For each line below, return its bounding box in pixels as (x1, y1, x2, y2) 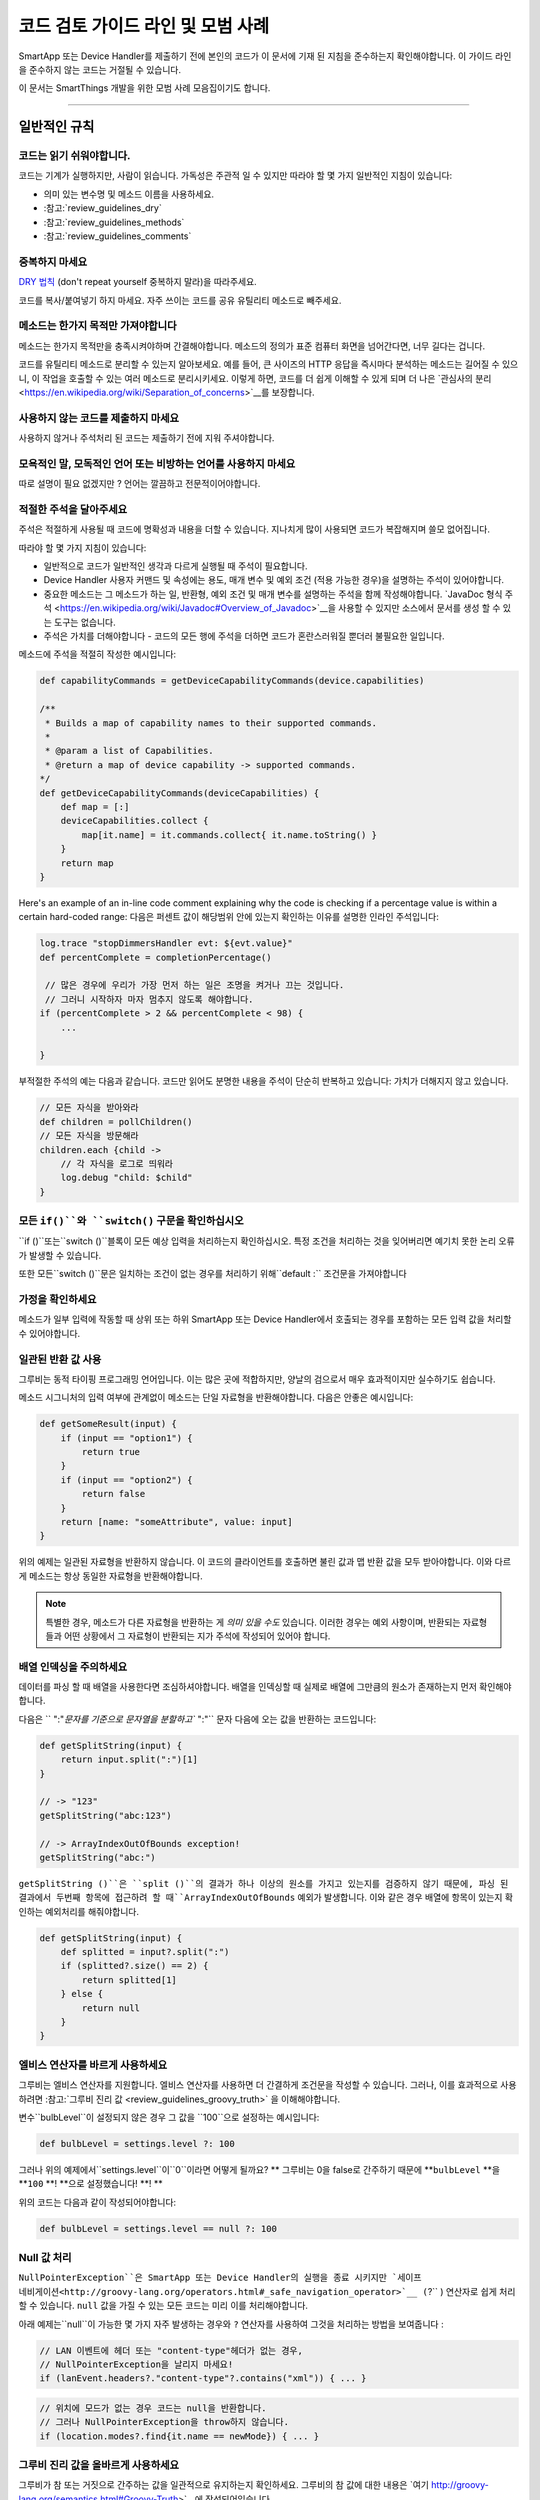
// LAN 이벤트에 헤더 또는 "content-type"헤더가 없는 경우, (39, 2345, 304, 2356)
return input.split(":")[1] (60, 1754, 199, 1765)
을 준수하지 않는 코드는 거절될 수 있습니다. (18, 63, 182, 75)
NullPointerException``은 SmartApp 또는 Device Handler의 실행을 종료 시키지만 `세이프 (18, 2272, 422, 2284)
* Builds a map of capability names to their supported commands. (45, 717, 378, 729)
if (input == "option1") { (60, 1432, 194, 1444)
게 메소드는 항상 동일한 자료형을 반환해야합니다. (18, 1570, 204, 1582)
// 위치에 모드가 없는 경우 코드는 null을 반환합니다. (39, 2402, 267, 2414)
